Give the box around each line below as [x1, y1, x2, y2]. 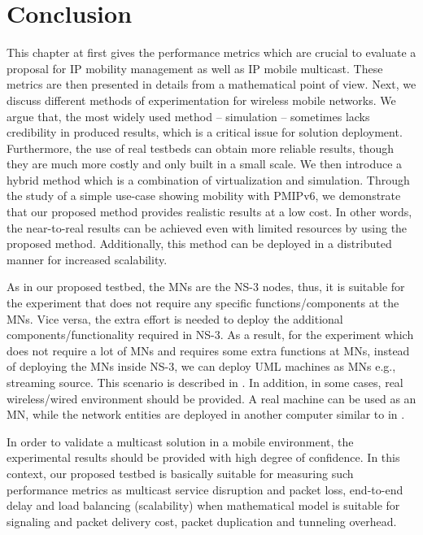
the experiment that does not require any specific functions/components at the [7, 294, 399, 311]
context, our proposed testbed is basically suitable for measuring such [7, 464, 354, 481]
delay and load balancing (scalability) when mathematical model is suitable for [7, 497, 400, 514]
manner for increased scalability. [7, 250, 168, 267]
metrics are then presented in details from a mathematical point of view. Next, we [7, 76, 416, 93]
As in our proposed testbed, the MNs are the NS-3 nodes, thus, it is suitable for [7, 278, 405, 295]
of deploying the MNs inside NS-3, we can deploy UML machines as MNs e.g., [7, 358, 396, 375]
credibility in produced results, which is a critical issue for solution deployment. [7, 124, 403, 141]
